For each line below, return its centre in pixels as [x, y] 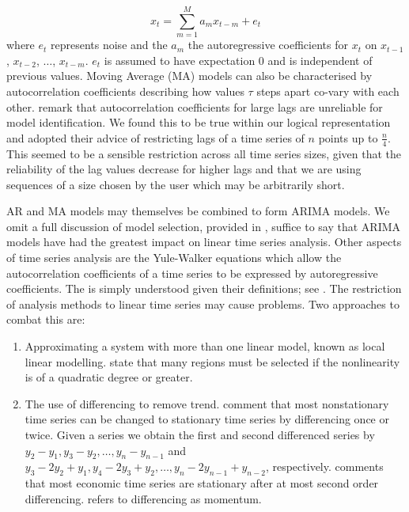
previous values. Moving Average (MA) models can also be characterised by [189, 76]
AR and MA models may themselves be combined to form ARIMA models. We [198, 211]
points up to [348, 137]
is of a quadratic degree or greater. [109, 377]
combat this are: [46, 319]
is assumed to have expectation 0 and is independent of [238, 60]
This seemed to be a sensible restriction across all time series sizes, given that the [204, 153]
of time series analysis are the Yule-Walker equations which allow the [174, 258]
